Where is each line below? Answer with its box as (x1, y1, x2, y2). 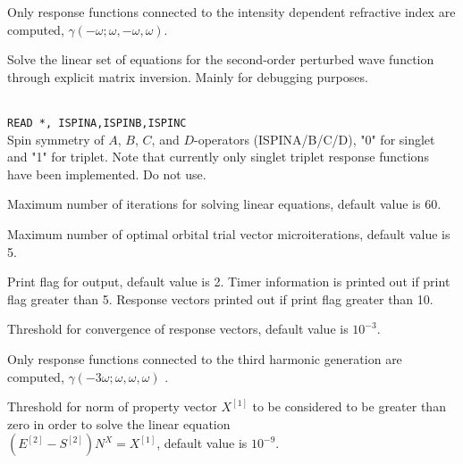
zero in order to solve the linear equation (7, 414, 231, 433)
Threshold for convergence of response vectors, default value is (7, 319, 349, 338)
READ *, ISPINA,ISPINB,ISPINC (7, 116, 187, 129)
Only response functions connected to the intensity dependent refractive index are (7, 3, 456, 21)
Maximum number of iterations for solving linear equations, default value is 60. (7, 195, 442, 213)
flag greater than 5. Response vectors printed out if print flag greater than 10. (7, 289, 434, 308)
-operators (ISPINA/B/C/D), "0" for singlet (193, 129, 435, 148)
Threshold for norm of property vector (7, 397, 217, 416)
